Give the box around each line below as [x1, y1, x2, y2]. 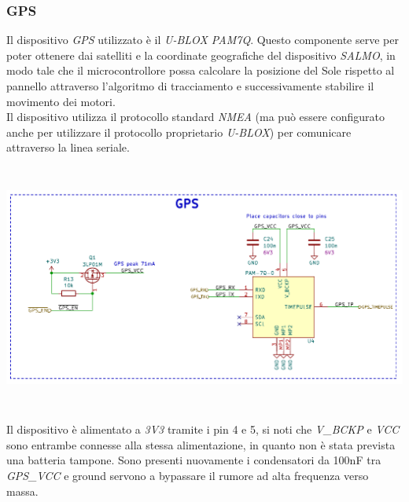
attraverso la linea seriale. [6, 139, 130, 156]
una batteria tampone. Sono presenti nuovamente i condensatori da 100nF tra [6, 452, 381, 468]
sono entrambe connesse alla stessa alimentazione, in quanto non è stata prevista [6, 436, 396, 453]
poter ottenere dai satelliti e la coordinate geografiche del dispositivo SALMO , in [6, 46, 396, 63]
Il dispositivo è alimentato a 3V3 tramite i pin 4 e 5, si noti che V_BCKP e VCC [6, 421, 400, 438]
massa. [6, 482, 39, 499]
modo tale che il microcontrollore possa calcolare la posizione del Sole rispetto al [6, 62, 395, 79]
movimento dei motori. [6, 93, 116, 109]
